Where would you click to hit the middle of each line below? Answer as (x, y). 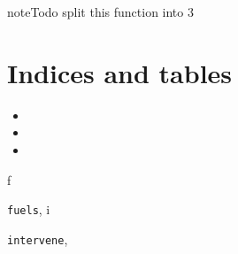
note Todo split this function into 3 (100, 12)
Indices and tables (120, 72)
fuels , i (29, 209)
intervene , (38, 239)
